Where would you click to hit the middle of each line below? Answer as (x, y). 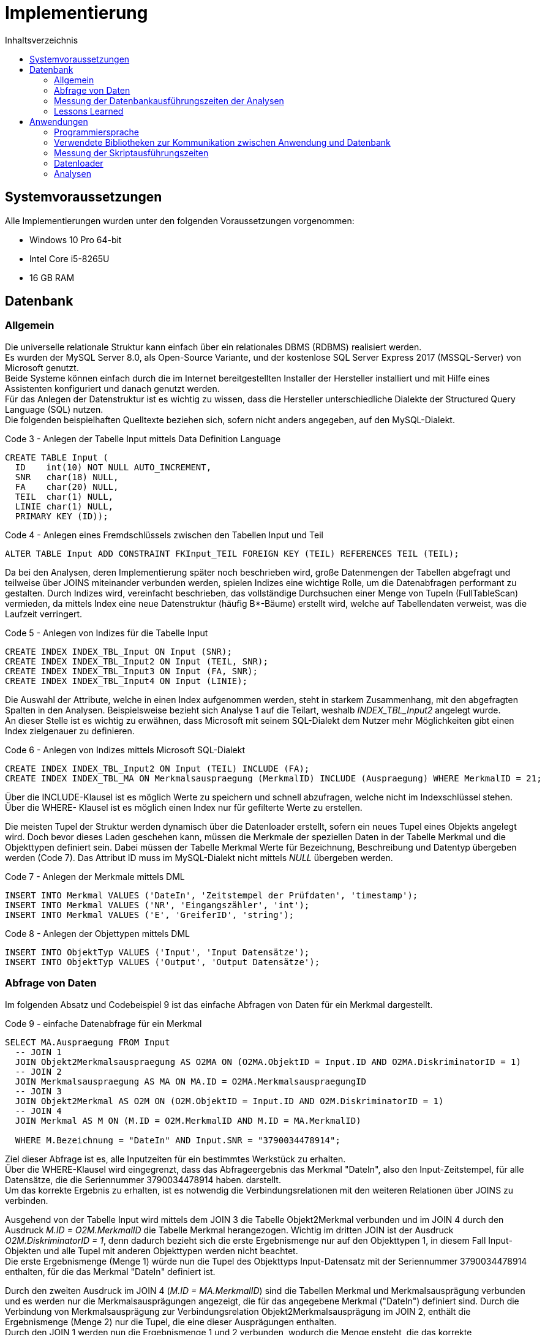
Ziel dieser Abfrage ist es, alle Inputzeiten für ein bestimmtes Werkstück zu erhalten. (175, 1159)
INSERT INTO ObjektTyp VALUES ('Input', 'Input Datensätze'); (157, 952)
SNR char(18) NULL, (67, 477)
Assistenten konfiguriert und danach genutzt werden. (112, 388)
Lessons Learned (89, 111)
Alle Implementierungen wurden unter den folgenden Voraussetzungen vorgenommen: (180, 220)
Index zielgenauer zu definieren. (70, 731)
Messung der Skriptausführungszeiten (131, 152)
